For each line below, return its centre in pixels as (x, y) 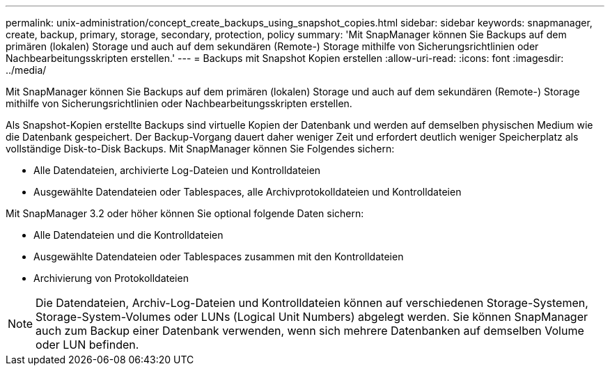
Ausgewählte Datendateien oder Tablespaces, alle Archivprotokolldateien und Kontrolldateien (248, 192)
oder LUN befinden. (87, 345)
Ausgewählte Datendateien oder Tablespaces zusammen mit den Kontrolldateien (219, 256)
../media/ (26, 70)
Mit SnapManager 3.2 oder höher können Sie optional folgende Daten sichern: (185, 213)
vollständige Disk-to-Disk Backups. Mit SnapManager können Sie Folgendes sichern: (200, 149)
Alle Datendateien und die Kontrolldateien (128, 235)
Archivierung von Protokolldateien (111, 278)
